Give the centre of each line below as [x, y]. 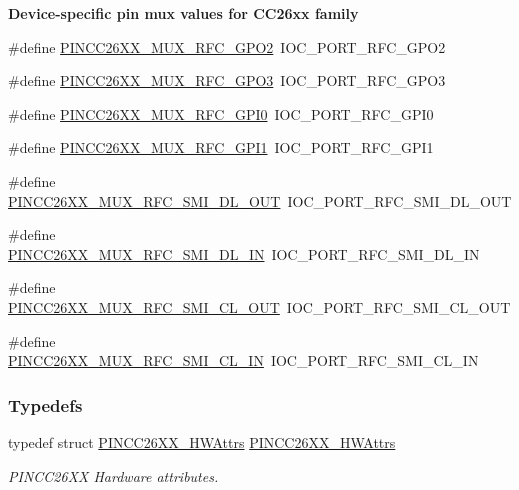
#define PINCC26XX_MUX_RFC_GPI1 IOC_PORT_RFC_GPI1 [221, 147]
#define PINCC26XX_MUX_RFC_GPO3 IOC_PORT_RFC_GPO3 [227, 80]
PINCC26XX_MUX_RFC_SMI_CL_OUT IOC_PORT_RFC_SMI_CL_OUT [259, 306]
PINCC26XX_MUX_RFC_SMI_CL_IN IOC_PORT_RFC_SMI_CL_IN [243, 360]
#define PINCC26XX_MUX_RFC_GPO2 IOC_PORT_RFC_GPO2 [227, 46]
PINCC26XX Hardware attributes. [113, 475]
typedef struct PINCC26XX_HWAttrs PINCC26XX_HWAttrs [202, 441]
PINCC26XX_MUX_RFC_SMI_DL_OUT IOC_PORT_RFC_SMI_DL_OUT [260, 200]
